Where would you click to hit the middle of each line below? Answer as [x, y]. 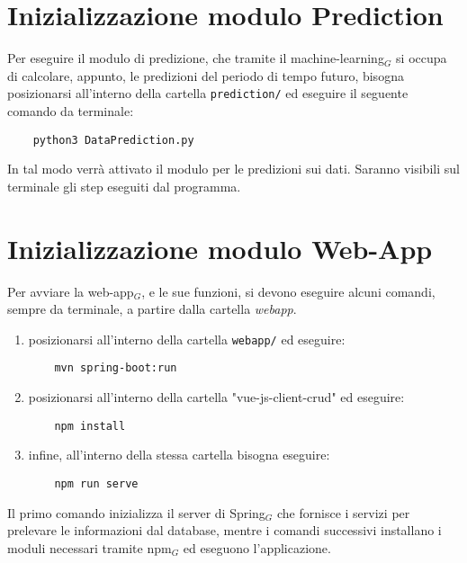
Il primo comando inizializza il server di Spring [136, 512]
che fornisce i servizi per [344, 512]
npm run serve [96, 483]
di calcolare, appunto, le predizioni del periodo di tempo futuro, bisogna [206, 75]
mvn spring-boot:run [116, 368]
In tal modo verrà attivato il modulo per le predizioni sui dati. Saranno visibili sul [233, 169]
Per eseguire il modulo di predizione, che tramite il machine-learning [196, 58]
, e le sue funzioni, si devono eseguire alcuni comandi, [288, 291]
